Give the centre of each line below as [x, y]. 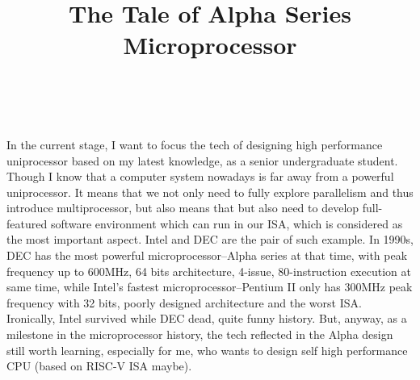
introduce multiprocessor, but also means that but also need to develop [183, 208]
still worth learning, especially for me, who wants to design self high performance [207, 350]
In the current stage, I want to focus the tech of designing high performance [195, 144]
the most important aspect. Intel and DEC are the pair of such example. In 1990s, [210, 239]
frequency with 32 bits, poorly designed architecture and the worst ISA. [184, 302]
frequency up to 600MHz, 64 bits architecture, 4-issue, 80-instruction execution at [209, 271]
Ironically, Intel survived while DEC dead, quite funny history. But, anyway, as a [207, 318]
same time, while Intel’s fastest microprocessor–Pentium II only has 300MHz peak [210, 287]
